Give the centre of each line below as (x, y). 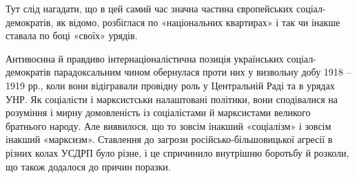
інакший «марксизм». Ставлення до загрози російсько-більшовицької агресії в (169, 139)
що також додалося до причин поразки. (88, 166)
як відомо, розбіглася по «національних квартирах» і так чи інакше (198, 22)
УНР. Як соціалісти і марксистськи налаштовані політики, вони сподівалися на (172, 99)
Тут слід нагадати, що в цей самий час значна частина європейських (150, 8)
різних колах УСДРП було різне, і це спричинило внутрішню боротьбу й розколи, (177, 152)
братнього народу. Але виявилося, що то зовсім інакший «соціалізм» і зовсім (169, 125)
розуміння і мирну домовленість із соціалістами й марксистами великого (158, 112)
